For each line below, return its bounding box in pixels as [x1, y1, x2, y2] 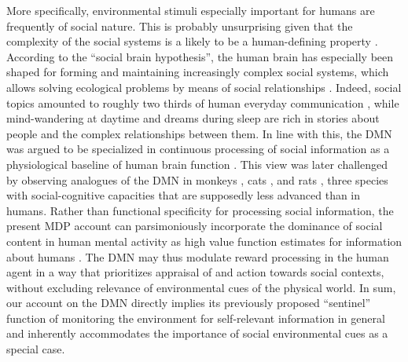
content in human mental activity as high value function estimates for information [6, 232, 402, 249]
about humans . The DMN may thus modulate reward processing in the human [6, 248, 389, 265]
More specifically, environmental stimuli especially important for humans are [6, 2, 375, 18]
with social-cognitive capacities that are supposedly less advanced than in [6, 187, 361, 203]
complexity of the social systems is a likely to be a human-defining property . [6, 33, 378, 49]
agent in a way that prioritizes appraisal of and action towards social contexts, [6, 264, 384, 280]
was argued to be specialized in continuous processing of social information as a [6, 141, 390, 157]
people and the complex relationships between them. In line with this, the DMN [6, 125, 392, 141]
